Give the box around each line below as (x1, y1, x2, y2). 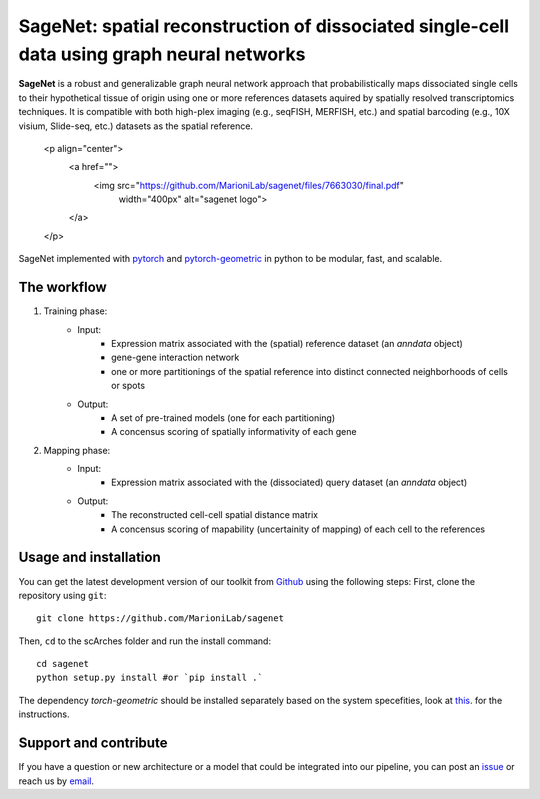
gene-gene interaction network (111, 351, 240, 364)
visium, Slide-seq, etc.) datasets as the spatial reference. (18, 120, 254, 132)
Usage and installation (18, 549, 161, 566)
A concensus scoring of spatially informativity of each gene (111, 426, 357, 438)
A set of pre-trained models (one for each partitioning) (111, 411, 336, 424)
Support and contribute (18, 735, 168, 752)
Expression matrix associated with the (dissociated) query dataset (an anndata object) (111, 476, 468, 489)
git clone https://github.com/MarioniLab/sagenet (36, 613, 285, 624)
